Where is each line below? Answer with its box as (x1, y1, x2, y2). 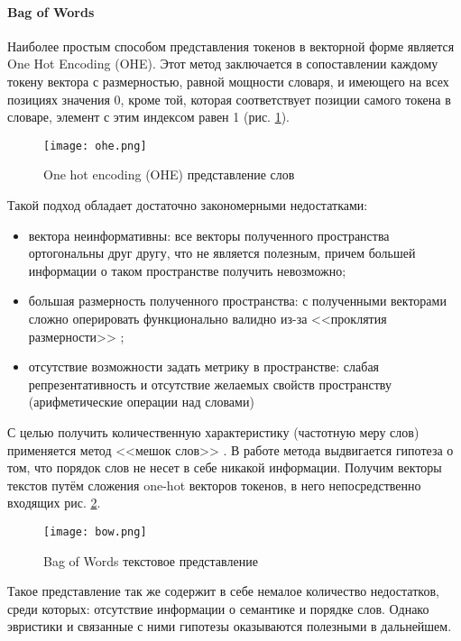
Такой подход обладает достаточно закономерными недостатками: (7, 196, 368, 215)
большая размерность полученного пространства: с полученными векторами (28, 291, 447, 310)
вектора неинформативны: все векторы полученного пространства (28, 225, 390, 244)
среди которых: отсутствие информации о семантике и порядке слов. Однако (7, 599, 429, 618)
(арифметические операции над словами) (28, 392, 254, 411)
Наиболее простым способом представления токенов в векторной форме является (7, 36, 455, 55)
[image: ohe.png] (43, 139, 147, 152)
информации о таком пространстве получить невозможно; (28, 261, 346, 279)
